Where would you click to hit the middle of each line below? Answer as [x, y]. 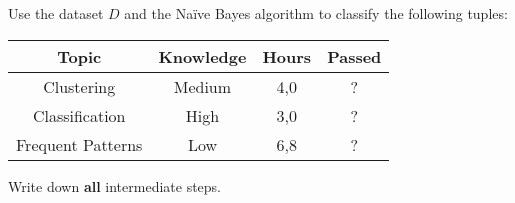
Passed [354, 56]
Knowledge [202, 56]
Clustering [79, 86]
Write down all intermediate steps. [114, 185]
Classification [79, 115]
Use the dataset [56, 13]
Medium [202, 86]
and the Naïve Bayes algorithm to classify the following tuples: [316, 13]
